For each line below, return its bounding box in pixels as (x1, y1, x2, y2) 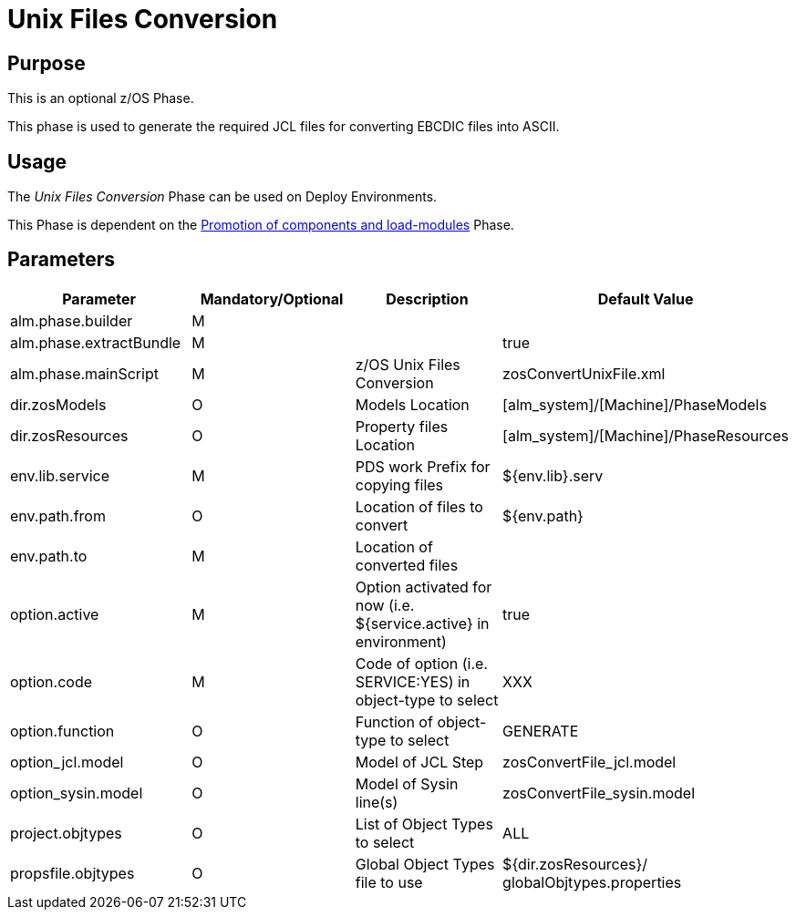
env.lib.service (10, 466, 109, 485)
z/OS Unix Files (355, 355, 460, 374)
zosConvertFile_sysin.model (502, 783, 696, 802)
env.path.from (10, 506, 106, 525)
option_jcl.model (10, 752, 124, 771)
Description (386, 289, 469, 308)
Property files (355, 417, 449, 436)
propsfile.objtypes (10, 863, 135, 882)
